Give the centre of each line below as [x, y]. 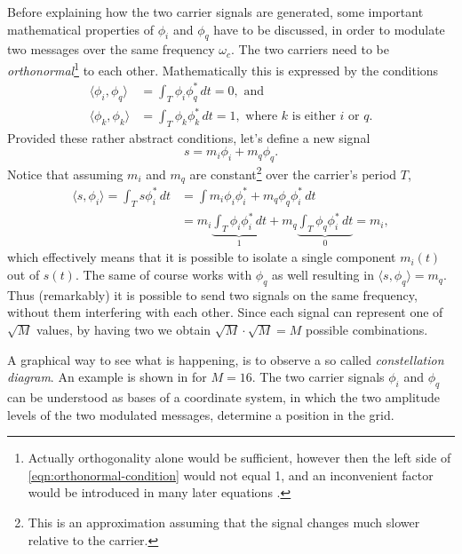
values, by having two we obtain [124, 330]
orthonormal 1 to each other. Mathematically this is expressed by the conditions [223, 68]
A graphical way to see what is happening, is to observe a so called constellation [226, 359]
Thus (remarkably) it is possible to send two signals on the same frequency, [212, 294]
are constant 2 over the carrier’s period [293, 173]
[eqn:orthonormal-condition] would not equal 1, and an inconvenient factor [231, 475]
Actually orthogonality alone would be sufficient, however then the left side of [239, 458]
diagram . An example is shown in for [107, 377]
